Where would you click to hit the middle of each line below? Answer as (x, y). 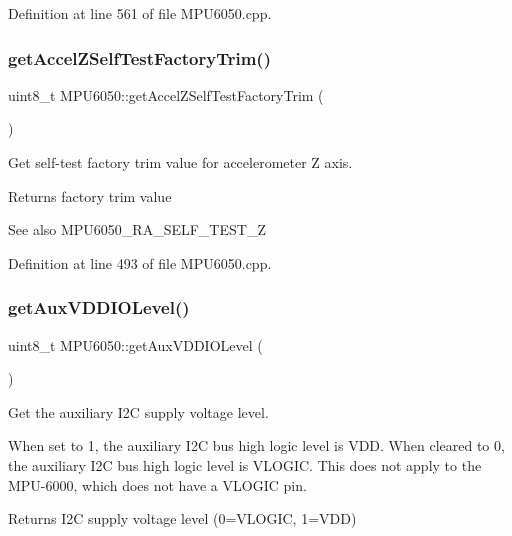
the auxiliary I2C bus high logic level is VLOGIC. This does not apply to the (245, 464)
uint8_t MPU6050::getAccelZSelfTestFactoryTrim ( (166, 94)
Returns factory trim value (90, 195)
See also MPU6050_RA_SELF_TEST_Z (137, 229)
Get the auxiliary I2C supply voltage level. (138, 411)
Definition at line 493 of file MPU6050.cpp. (140, 262)
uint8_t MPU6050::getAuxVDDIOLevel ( (135, 344)
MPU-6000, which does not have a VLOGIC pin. (157, 484)
